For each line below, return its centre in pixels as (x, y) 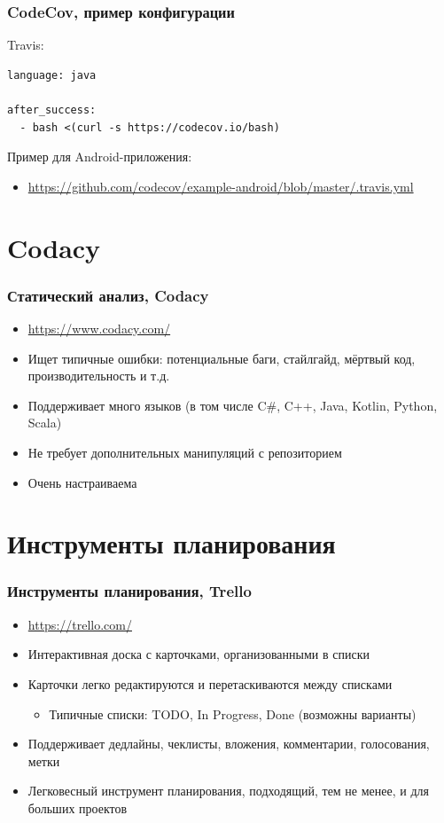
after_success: (52, 110)
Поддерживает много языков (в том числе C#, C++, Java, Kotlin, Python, (233, 405)
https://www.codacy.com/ (99, 328)
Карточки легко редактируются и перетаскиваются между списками (210, 683)
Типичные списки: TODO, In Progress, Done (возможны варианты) (233, 713)
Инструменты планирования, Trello (129, 591)
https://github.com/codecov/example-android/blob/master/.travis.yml (221, 186)
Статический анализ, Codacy (108, 295)
